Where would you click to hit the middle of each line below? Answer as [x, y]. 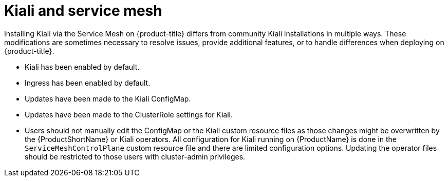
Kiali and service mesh [83, 11]
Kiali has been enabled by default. [82, 67]
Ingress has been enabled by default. [88, 83]
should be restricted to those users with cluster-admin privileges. [135, 156]
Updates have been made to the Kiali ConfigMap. [108, 98]
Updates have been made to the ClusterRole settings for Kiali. [129, 114]
